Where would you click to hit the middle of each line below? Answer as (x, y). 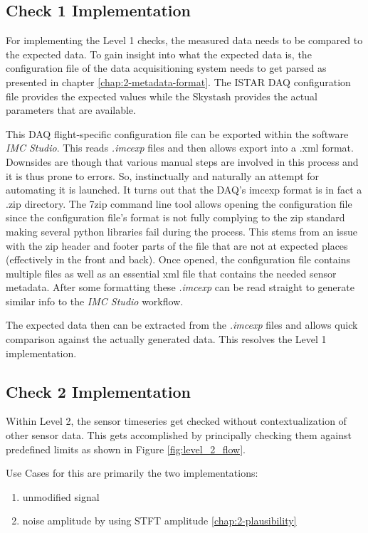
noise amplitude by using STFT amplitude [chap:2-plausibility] (159, 521)
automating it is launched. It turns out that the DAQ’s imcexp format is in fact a (184, 190)
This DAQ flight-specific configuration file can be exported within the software (177, 133)
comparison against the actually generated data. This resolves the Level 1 (166, 339)
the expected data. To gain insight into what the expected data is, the (159, 54)
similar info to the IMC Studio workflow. (95, 301)
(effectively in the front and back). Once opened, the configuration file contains (178, 259)
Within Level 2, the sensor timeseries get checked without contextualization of (176, 421)
